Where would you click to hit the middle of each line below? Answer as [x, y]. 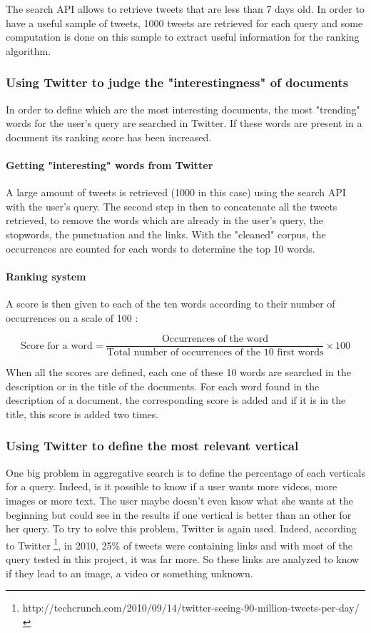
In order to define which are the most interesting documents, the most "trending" [183, 109]
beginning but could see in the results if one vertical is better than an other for [179, 514]
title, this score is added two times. [82, 414]
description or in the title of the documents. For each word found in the [163, 386]
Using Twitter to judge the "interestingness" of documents [177, 82]
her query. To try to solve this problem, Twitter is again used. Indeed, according [181, 528]
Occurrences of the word [215, 339]
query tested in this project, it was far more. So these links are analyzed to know [183, 559]
